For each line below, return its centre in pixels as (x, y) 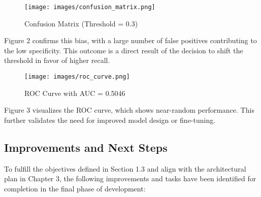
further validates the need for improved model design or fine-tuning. (110, 120)
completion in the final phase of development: (75, 188)
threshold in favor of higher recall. (57, 60)
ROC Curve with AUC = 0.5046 (75, 93)
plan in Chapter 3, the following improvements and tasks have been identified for (130, 178)
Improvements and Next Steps (86, 147)
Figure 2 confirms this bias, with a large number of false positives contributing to (130, 40)
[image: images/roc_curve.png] (77, 77)
